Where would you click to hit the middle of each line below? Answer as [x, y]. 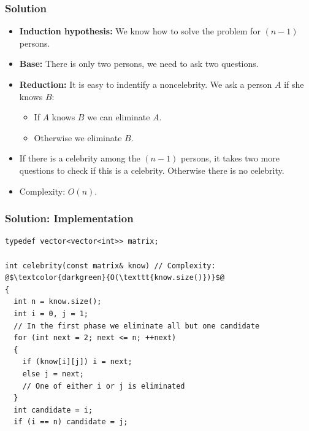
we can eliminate [119, 117]
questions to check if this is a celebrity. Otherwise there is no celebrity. [152, 170]
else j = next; [53, 374]
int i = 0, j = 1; [51, 313]
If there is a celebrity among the [80, 158]
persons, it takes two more [230, 158]
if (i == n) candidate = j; [71, 422]
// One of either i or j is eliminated [104, 386]
